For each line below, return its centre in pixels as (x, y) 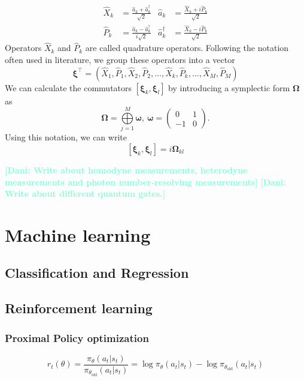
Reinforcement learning (79, 308)
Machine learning (78, 234)
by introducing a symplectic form (229, 87)
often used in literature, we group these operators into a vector (120, 60)
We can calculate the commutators (69, 87)
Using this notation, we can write (66, 137)
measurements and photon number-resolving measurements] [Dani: (145, 181)
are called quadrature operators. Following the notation (187, 48)
